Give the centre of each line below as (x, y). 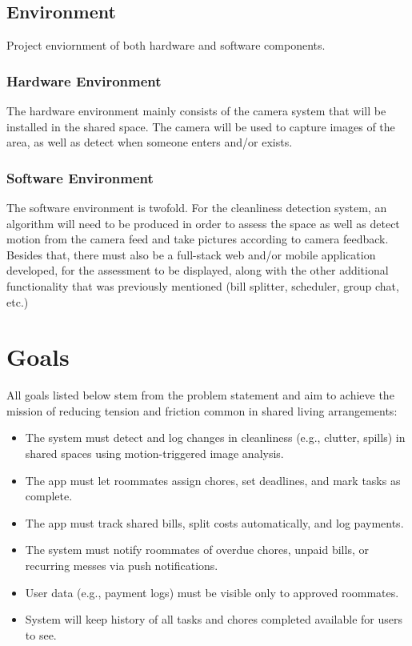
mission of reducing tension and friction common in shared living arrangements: (202, 410)
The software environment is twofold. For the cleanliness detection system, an (197, 208)
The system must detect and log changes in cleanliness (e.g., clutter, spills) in (215, 437)
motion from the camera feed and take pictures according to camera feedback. (198, 239)
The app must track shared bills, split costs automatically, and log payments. (214, 522)
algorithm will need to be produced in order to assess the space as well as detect (203, 223)
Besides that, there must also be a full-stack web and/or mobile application (191, 254)
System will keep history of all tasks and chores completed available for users (214, 619)
